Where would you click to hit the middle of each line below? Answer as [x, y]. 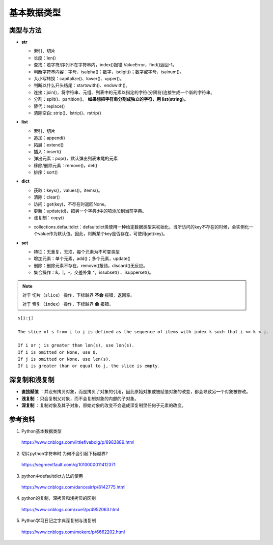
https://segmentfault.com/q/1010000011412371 [68, 465]
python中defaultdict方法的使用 [52, 476]
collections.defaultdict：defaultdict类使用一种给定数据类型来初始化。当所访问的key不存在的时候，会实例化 [141, 227]
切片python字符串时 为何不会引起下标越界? [65, 453]
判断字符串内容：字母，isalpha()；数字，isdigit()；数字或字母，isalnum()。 [109, 72]
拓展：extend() [49, 144]
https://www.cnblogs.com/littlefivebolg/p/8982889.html [78, 442]
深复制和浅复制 [32, 380]
